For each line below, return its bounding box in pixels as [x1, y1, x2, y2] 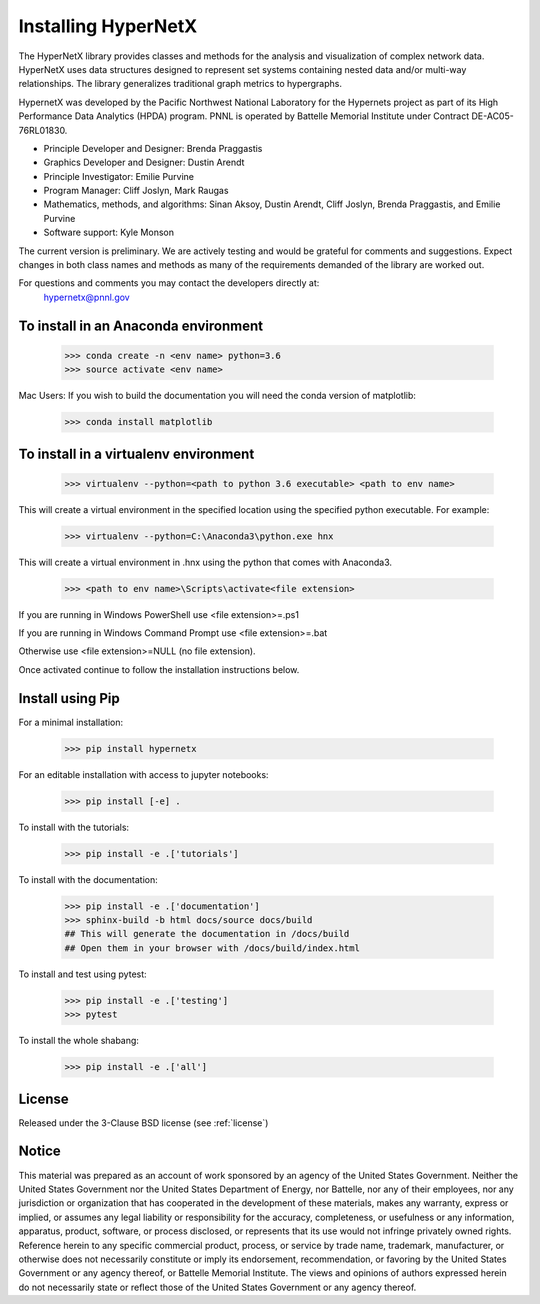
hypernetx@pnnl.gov [43, 291, 130, 303]
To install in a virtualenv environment [18, 445, 255, 462]
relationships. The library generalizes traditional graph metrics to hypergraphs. [18, 78, 343, 90]
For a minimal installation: [18, 716, 124, 728]
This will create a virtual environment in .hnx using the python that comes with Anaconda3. [18, 556, 393, 568]
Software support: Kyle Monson [43, 226, 175, 239]
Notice [18, 1143, 62, 1160]
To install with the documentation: [18, 873, 159, 885]
